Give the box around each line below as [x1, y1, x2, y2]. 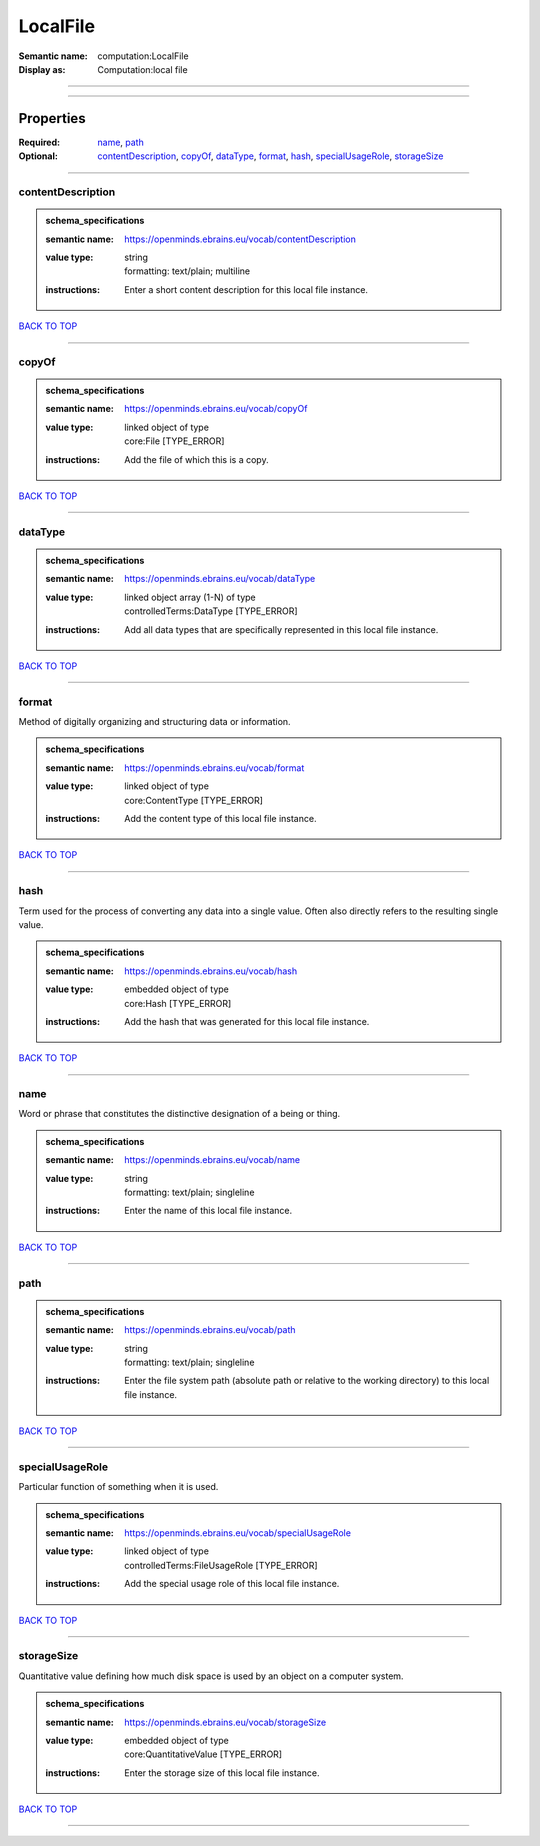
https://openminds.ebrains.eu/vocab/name [124, 1154, 300, 1166]
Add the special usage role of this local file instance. [124, 1578, 340, 1590]
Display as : [18, 63, 66, 75]
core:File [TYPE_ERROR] [124, 435, 225, 447]
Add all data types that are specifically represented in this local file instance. [124, 623, 439, 635]
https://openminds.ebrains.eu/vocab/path [124, 1324, 296, 1336]
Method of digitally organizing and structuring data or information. [18, 716, 291, 728]
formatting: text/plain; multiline [124, 265, 250, 277]
